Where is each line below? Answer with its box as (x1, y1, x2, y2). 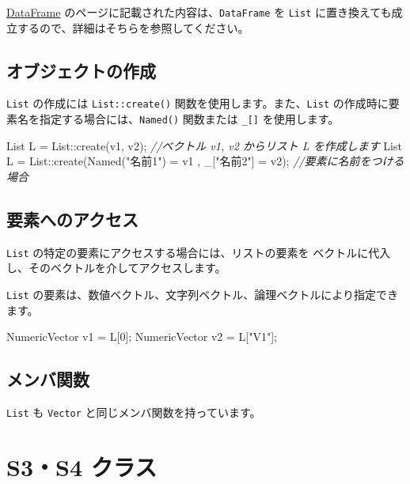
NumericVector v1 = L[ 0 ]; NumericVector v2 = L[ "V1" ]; (6, 328, 277, 345)
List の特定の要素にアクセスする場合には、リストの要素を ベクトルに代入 (6, 244, 391, 260)
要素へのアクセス (6, 206, 139, 231)
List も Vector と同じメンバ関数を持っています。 (6, 404, 261, 421)
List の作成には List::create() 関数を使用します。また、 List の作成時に (6, 95, 389, 112)
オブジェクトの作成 (6, 58, 156, 82)
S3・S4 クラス (6, 450, 158, 482)
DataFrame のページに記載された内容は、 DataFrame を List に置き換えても (6, 4, 392, 20)
